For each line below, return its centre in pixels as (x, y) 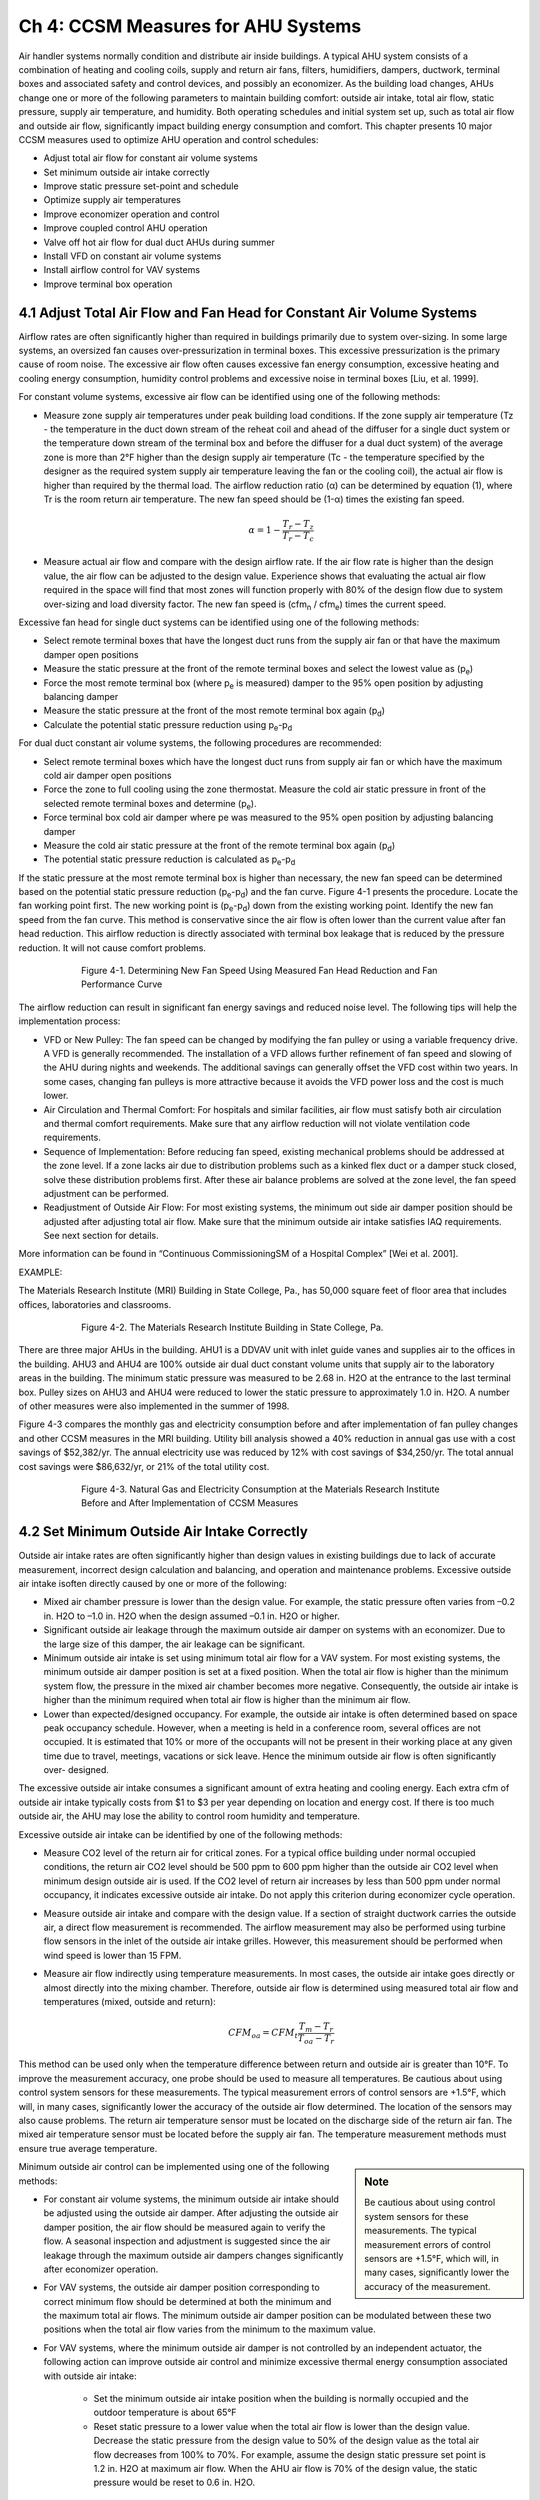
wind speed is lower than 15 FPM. (112, 1955)
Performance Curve (122, 984)
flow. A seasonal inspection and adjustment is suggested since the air (187, 2241)
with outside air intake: (90, 2376)
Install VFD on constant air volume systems (132, 256)
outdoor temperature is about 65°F (165, 2412)
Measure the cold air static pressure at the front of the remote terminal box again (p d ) (219, 846)
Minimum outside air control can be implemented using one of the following (174, 2167)
